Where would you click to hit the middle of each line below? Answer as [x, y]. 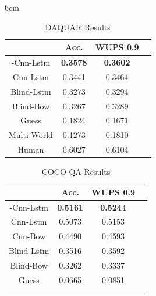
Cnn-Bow [29, 236]
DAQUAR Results [78, 27]
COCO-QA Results [76, 172]
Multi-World [31, 135]
